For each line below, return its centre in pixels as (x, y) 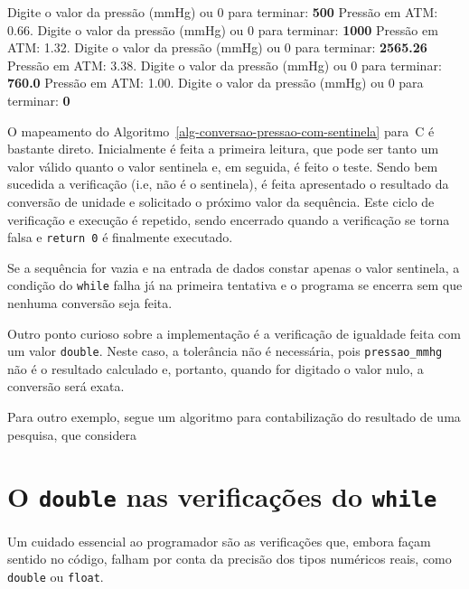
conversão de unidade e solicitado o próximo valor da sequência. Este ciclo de (221, 201)
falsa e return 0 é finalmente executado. (120, 237)
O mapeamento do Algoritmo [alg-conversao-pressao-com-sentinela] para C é (221, 131)
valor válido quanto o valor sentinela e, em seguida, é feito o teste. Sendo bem (223, 166)
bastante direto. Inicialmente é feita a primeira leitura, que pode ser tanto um (223, 149)
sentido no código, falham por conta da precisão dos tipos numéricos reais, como (230, 559)
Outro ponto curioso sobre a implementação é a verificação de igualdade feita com (234, 333)
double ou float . (56, 576)
